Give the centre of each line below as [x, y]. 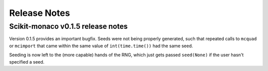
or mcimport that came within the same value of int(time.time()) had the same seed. [101, 46]
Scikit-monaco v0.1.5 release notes [68, 26]
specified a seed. [27, 62]
